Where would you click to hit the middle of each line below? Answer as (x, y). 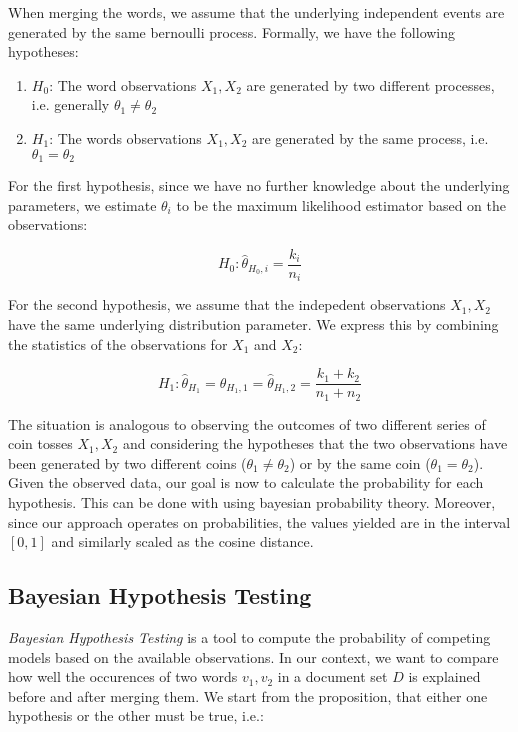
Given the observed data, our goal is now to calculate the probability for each (246, 482)
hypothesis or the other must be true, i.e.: (136, 715)
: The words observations (125, 137)
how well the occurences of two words (123, 676)
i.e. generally (70, 104)
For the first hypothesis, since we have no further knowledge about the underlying (259, 185)
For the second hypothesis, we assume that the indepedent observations (227, 304)
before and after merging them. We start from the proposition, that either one (248, 695)
